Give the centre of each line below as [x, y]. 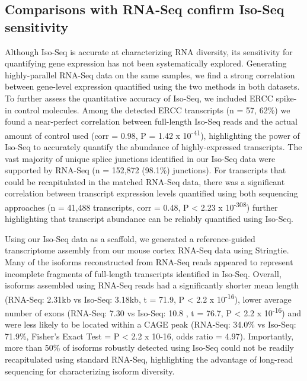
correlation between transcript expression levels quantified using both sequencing [151, 193]
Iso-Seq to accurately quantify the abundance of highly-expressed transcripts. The [153, 147]
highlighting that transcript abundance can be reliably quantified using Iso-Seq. [149, 219]
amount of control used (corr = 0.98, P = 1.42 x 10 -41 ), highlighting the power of [152, 134]
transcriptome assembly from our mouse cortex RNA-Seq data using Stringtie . [147, 250]
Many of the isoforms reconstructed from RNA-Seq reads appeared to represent [149, 262]
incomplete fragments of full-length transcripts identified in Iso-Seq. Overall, [143, 273]
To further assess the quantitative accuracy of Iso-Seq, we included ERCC [139, 98]
